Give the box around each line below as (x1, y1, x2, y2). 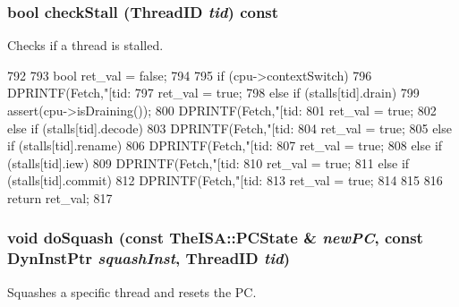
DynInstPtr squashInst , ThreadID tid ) (7, 247, 291, 269)
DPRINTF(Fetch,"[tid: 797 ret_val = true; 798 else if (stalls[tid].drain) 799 (7, 83, 420, 102)
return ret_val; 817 (7, 188, 113, 207)
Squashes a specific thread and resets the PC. (7, 282, 257, 301)
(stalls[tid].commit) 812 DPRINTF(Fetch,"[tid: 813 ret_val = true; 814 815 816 (7, 171, 443, 190)
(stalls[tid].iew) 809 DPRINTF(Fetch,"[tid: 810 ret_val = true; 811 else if (7, 153, 410, 172)
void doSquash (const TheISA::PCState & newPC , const (7, 226, 423, 249)
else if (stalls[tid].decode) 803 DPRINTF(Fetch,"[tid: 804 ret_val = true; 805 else (7, 118, 452, 137)
